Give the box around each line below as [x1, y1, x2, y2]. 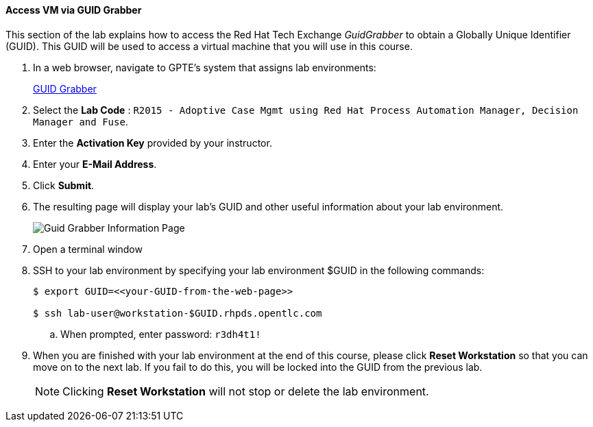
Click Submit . [33, 179, 95, 191]
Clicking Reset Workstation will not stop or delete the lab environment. [62, 384, 429, 398]
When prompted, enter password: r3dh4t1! [60, 328, 261, 340]
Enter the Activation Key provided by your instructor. [33, 136, 272, 149]
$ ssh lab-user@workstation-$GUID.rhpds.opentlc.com [33, 307, 322, 319]
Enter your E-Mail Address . [33, 158, 157, 170]
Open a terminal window [33, 243, 143, 255]
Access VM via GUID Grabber [5, 4, 142, 16]
